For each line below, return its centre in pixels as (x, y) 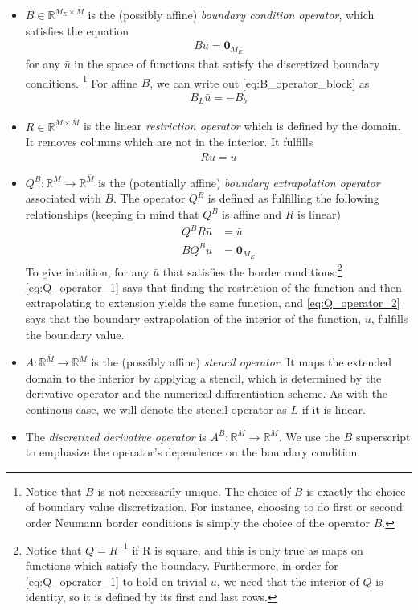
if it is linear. (334, 409)
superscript (383, 436)
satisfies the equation (77, 30)
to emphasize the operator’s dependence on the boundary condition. (193, 452)
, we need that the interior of (288, 581)
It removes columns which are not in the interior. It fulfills (169, 142)
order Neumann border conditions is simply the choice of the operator (198, 522)
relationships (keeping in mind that (112, 214)
